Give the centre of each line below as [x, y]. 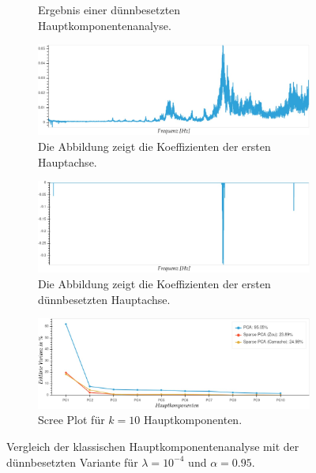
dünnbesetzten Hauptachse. [104, 299]
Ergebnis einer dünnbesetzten [109, 9]
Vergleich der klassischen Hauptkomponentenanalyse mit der [153, 446]
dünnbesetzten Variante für [72, 462]
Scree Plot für [71, 420]
